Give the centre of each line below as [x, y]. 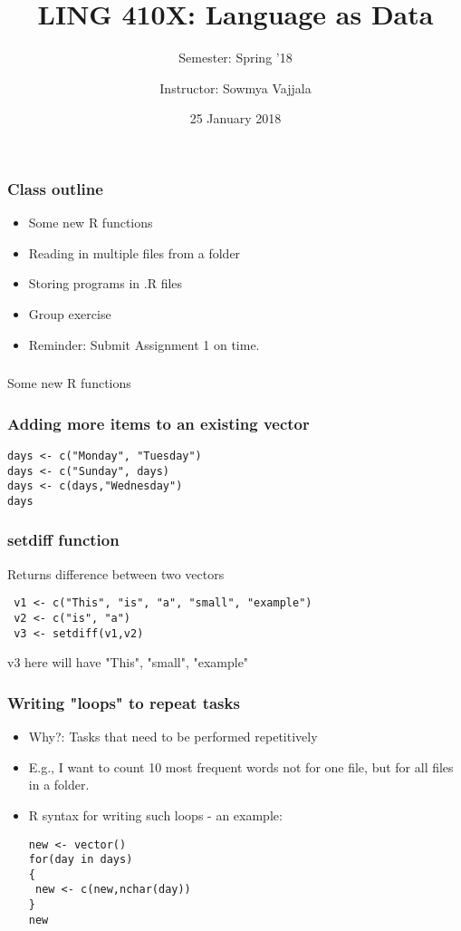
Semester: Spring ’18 [235, 58]
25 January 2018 [235, 118]
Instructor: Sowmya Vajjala [235, 87]
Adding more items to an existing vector [158, 423]
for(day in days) [81, 860]
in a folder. [59, 785]
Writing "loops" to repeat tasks [124, 702]
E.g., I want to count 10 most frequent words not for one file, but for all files [241, 766]
